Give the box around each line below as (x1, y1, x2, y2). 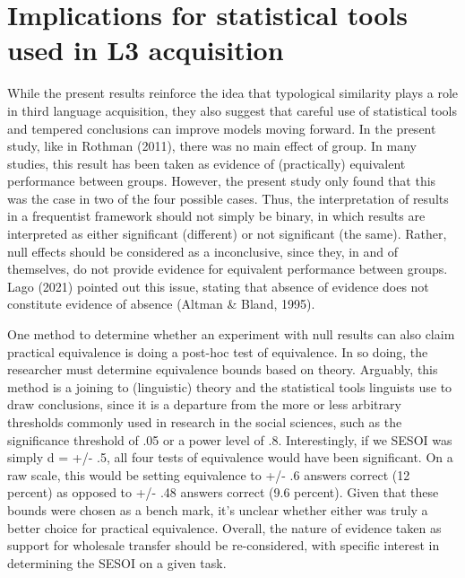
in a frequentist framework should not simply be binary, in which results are (7, 206, 426, 225)
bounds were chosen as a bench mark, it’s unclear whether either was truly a (7, 500, 428, 519)
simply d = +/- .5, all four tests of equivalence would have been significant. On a (7, 448, 453, 467)
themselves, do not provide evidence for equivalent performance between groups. (7, 259, 448, 278)
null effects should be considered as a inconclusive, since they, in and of (7, 241, 399, 260)
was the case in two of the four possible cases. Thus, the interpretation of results (7, 188, 449, 207)
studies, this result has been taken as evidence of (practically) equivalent (7, 153, 406, 172)
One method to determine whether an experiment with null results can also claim (7, 325, 455, 344)
